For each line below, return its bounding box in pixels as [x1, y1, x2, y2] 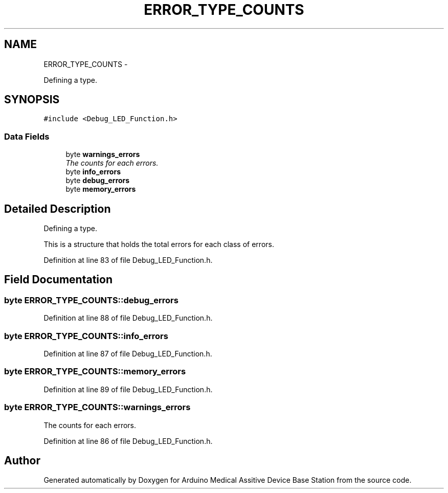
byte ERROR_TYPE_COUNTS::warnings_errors [4, 402, 191, 413]
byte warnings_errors [65, 150, 140, 159]
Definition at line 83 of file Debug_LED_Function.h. [43, 256, 213, 265]
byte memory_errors [65, 185, 136, 194]
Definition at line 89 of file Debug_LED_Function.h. [43, 385, 213, 394]
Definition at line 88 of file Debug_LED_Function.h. [43, 313, 213, 323]
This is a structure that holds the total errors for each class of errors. [43, 240, 274, 249]
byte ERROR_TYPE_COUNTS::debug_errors [4, 295, 178, 305]
